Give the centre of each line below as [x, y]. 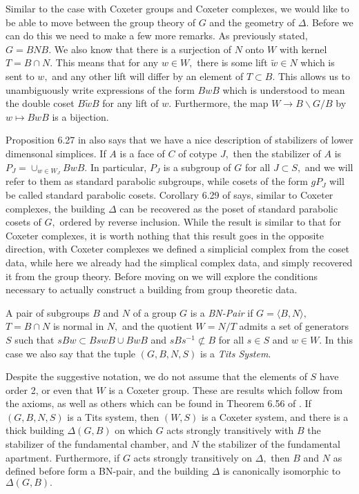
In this [339, 339]
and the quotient [157, 326]
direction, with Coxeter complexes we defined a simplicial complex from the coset [178, 249]
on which [134, 430]
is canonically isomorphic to [282, 471]
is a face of [142, 153]
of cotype [198, 153]
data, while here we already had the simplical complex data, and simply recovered [179, 262]
